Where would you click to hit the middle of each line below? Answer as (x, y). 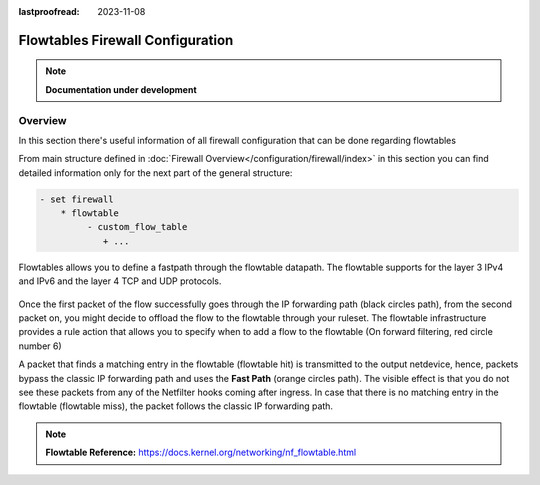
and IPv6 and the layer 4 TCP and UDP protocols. (120, 281)
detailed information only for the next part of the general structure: (155, 172)
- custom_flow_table (137, 227)
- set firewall (76, 199)
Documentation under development (121, 89)
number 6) (40, 346)
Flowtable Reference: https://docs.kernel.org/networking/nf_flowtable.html (201, 452)
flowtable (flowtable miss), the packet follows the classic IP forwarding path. (176, 406)
